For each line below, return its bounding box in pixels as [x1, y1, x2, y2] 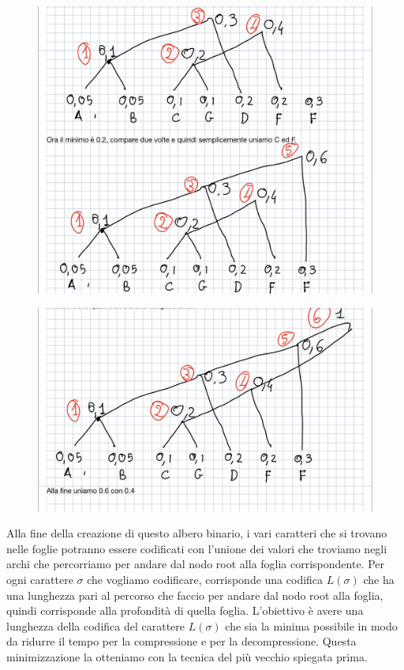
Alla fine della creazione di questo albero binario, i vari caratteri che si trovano [6, 525, 387, 541]
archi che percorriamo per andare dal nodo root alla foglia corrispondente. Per [6, 556, 385, 572]
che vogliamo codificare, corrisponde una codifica [87, 571, 324, 588]
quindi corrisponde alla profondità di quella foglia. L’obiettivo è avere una [6, 602, 364, 619]
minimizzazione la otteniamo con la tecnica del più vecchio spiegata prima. [6, 649, 368, 665]
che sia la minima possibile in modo [225, 617, 398, 634]
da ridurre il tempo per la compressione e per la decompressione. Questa [6, 633, 357, 649]
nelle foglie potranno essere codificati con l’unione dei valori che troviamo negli [6, 540, 387, 556]
